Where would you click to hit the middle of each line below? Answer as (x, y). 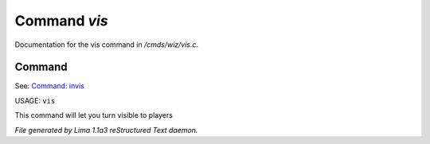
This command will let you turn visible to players (94, 115)
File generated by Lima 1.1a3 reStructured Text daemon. (106, 130)
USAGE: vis (35, 100)
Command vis (62, 21)
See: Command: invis (50, 86)
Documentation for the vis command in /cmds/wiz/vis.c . (107, 45)
